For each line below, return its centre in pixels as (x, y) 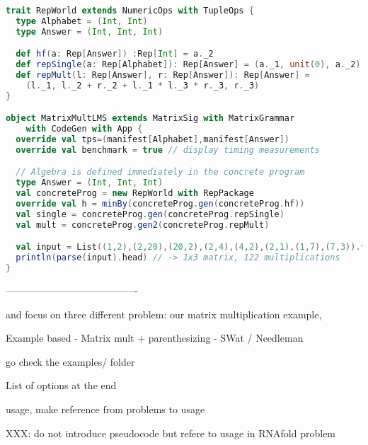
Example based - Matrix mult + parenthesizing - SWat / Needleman (155, 338)
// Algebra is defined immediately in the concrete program (160, 172)
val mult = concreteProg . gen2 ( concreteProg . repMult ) (143, 225)
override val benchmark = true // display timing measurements (168, 150)
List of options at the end (61, 385)
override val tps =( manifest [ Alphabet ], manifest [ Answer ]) (153, 140)
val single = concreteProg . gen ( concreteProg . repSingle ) (150, 214)
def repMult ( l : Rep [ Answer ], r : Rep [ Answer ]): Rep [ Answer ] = (163, 75)
